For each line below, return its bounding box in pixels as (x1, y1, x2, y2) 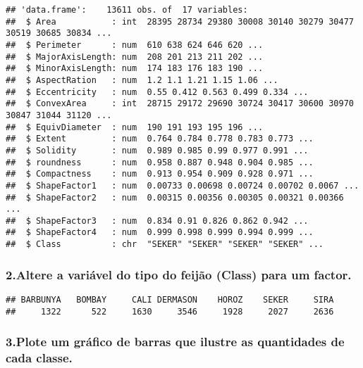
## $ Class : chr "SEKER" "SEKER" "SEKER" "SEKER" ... (6, 239, 324, 250)
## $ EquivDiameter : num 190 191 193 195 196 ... (6, 122, 264, 132)
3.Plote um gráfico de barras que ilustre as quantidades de (6, 333, 345, 350)
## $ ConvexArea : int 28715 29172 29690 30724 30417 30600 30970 (6, 99, 354, 109)
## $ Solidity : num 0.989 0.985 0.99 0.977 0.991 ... (6, 145, 309, 156)
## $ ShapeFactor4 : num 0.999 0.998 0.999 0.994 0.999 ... (6, 227, 314, 238)
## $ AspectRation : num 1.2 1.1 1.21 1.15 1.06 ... (6, 75, 278, 85)
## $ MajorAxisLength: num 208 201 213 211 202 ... (6, 51, 264, 62)
